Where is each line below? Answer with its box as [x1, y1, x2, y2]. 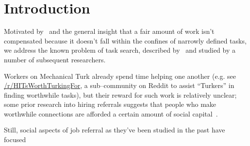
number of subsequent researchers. [4, 54, 106, 64]
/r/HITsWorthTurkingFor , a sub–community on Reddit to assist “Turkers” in [4, 80, 234, 90]
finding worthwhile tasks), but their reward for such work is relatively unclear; [4, 89, 237, 100]
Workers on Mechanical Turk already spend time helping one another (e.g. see [4, 71, 236, 81]
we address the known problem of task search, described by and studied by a [4, 45, 235, 55]
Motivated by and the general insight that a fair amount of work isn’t [4, 26, 215, 36]
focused [4, 134, 26, 145]
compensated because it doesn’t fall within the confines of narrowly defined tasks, [4, 35, 247, 45]
